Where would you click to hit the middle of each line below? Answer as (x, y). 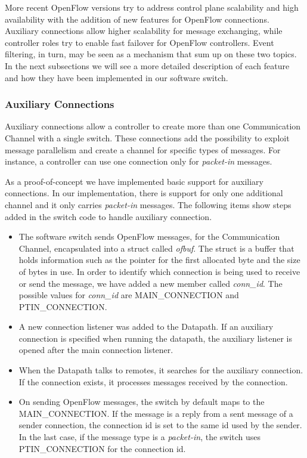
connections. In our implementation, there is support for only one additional (144, 193)
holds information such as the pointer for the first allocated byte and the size (159, 260)
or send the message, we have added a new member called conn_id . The (151, 283)
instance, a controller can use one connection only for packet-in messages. (139, 161)
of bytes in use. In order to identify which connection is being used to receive (159, 271)
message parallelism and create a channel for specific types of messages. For (143, 149)
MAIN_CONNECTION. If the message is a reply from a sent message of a (156, 413)
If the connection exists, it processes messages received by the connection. (153, 381)
